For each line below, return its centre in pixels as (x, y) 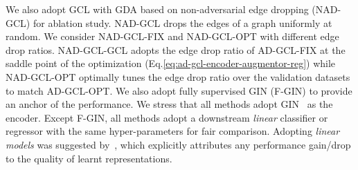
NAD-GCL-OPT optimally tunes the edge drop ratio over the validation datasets (178, 76)
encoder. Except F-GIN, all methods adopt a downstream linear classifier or (167, 117)
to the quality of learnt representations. (89, 158)
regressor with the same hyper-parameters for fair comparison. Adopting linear (173, 131)
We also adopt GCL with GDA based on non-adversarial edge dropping (157, 9)
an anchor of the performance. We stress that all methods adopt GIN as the (169, 104)
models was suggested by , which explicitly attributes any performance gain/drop (178, 144)
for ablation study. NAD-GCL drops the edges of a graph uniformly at (182, 22)
